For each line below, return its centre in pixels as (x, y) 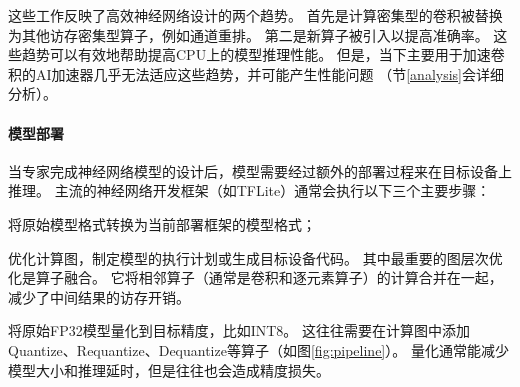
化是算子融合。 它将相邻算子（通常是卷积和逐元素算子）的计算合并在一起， (255, 277)
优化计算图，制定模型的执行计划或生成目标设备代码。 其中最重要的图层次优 (255, 257)
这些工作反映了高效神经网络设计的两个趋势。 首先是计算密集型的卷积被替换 (255, 15)
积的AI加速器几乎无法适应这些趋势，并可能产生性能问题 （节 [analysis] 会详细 (256, 73)
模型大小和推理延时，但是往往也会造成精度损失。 (169, 369)
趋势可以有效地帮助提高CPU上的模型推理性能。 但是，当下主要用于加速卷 (263, 54)
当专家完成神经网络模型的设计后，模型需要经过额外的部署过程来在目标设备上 (260, 170)
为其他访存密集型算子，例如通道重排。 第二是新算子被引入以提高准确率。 (248, 34)
